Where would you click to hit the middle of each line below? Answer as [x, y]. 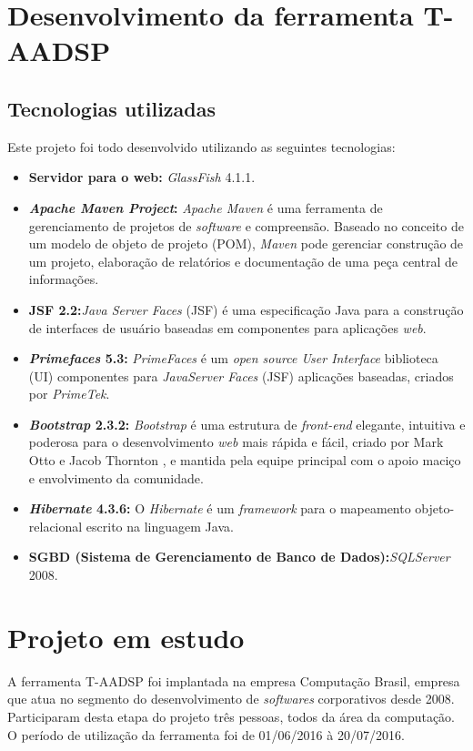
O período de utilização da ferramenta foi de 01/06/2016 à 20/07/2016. [206, 734]
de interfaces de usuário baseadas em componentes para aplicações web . [227, 327]
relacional [55, 526]
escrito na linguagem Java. [160, 526]
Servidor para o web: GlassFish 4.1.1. [142, 177]
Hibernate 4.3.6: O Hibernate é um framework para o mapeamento [220, 508]
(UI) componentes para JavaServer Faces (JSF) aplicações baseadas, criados [241, 375]
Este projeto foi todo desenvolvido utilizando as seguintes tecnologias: [201, 146]
